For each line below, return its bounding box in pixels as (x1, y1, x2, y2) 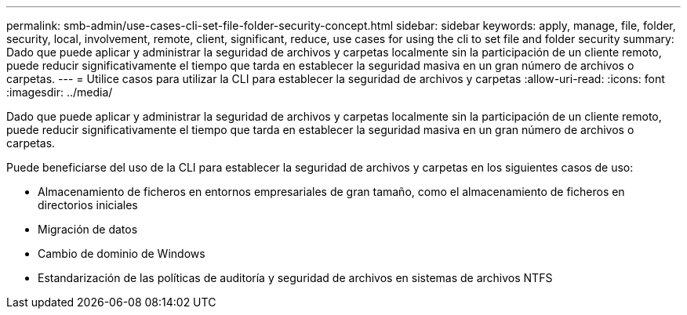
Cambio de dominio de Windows (38, 247, 205, 260)
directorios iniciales (38, 198, 138, 212)
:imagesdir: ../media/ (6, 85, 113, 99)
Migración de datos (38, 223, 138, 236)
